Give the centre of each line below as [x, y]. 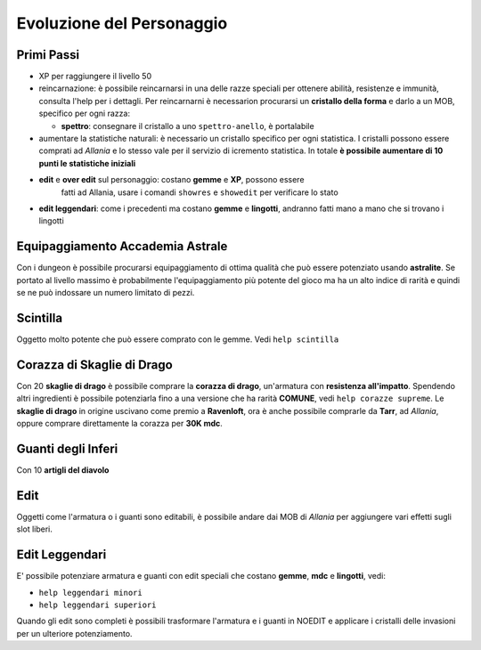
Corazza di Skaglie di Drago [94, 365]
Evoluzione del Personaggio [122, 23]
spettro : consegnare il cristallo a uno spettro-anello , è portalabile [188, 126]
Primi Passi [48, 55]
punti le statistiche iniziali [87, 163]
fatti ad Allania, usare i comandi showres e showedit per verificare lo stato [200, 192]
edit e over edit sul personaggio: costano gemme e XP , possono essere [171, 180]
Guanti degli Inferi [67, 448]
